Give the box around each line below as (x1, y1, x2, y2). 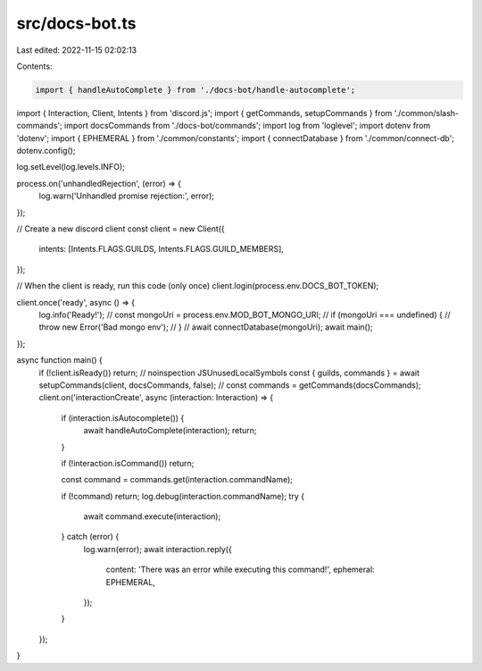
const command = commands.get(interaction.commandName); (61, 474, 294, 485)
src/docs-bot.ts (16, 13, 137, 33)
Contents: (16, 61, 53, 71)
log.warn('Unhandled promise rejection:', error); (38, 190, 214, 201)
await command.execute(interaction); (83, 511, 221, 522)
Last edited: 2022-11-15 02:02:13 (16, 45, 137, 55)
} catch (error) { (61, 532, 120, 542)
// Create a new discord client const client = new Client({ (16, 223, 225, 234)
